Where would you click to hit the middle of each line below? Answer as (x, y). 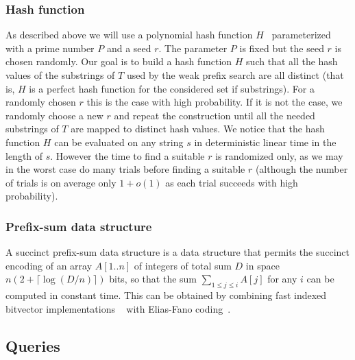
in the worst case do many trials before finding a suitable (125, 169)
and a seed (129, 48)
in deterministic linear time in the (265, 142)
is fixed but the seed (282, 48)
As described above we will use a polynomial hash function (129, 35)
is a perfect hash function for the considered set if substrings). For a (172, 88)
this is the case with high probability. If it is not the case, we (215, 102)
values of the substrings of (60, 75)
